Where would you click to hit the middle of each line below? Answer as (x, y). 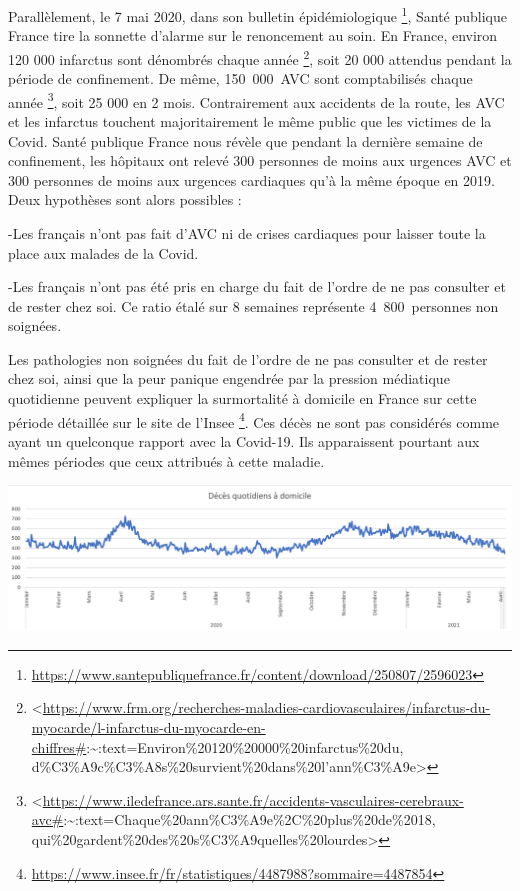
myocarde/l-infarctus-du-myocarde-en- (148, 727)
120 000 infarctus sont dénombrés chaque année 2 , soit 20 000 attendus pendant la (260, 57)
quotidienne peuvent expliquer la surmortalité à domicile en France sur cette (242, 398)
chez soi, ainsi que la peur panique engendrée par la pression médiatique (229, 378)
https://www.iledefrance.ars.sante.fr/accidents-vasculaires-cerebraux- (253, 799)
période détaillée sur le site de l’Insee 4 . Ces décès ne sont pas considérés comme (254, 420)
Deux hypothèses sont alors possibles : (125, 199)
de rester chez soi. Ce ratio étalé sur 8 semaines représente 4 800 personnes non (253, 305)
